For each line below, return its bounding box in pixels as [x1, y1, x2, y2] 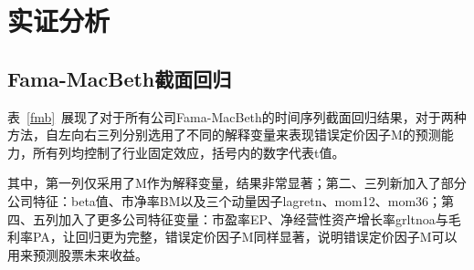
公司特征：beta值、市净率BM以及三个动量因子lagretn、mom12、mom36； [7, 191, 442, 210]
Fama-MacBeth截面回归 [7, 64, 232, 92]
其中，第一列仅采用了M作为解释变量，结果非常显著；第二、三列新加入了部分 [7, 173, 467, 192]
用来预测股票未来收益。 [7, 244, 148, 264]
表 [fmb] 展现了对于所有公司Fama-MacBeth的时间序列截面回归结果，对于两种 [7, 107, 467, 126]
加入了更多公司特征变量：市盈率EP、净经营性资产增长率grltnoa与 [58, 209, 448, 228]
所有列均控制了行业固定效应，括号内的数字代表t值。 [32, 142, 345, 161]
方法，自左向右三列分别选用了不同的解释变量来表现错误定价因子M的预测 [7, 125, 441, 144]
